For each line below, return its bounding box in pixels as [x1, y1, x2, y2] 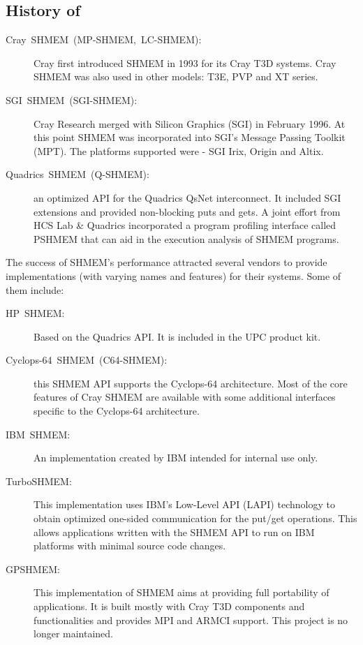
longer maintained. [34, 626, 114, 641]
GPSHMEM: [6, 561, 60, 576]
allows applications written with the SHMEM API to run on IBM [34, 524, 315, 539]
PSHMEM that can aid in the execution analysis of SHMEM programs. [34, 231, 339, 246]
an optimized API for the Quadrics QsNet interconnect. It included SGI [34, 190, 341, 205]
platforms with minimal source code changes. [34, 538, 226, 553]
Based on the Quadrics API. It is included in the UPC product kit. [34, 329, 321, 343]
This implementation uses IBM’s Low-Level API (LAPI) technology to [34, 497, 335, 512]
